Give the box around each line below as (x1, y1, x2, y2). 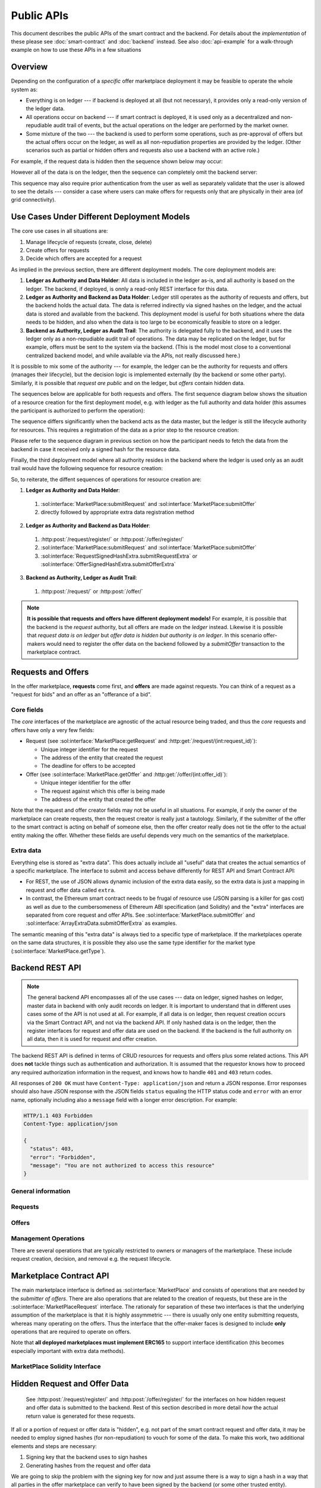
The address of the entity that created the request (40, 754, 163, 761)
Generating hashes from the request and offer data (26, 1462, 151, 1469)
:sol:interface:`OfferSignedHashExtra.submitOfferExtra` (40, 560, 176, 568)
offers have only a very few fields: (11, 726, 95, 733)
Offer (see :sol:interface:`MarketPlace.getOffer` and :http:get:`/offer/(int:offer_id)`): (26, 771, 228, 778)
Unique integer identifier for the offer (40, 779, 131, 786)
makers (27, 640, 46, 647)
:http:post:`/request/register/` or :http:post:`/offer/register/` (40, 536, 184, 543)
